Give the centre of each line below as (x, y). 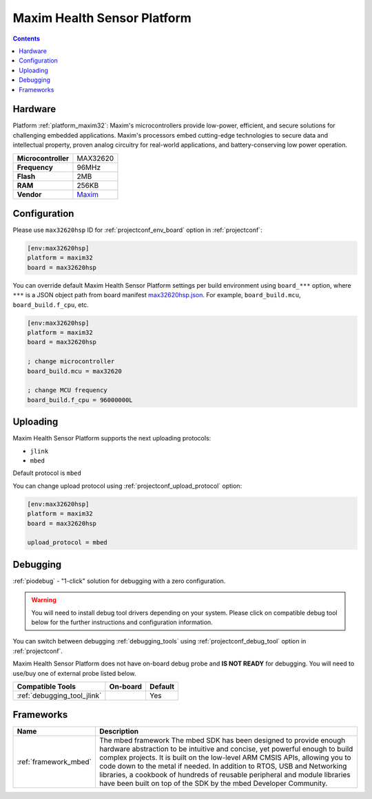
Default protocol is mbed (47, 473)
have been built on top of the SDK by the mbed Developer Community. (213, 783)
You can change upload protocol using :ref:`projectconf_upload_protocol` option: (127, 486)
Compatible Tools (46, 686)
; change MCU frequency (68, 390)
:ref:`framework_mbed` (54, 762)
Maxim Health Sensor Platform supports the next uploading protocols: (112, 438)
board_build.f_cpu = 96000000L (80, 400)
